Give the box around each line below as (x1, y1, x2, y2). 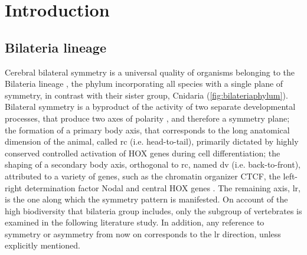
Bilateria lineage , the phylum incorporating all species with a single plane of (5, 77, 283, 90)
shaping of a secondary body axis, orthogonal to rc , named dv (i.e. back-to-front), (5, 158, 301, 171)
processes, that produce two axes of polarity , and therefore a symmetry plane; (5, 112, 290, 124)
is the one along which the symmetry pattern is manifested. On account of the (5, 193, 288, 205)
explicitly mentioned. (5, 239, 80, 251)
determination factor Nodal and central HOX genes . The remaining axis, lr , (24, 181, 301, 194)
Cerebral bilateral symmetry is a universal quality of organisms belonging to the (5, 66, 295, 78)
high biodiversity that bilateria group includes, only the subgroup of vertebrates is (5, 204, 302, 217)
